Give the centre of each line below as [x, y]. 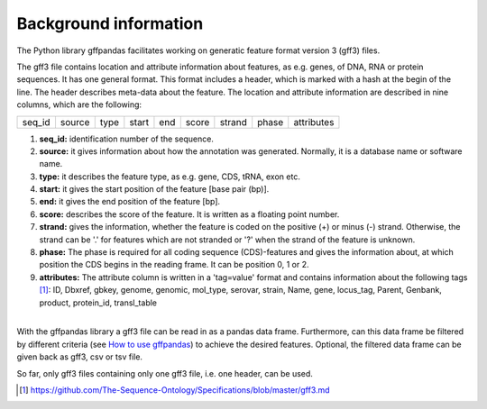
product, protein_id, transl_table [98, 303]
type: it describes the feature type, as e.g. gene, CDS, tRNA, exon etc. [170, 177]
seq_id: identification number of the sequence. [126, 139]
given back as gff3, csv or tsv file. [80, 357]
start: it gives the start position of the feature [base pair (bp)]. [154, 189]
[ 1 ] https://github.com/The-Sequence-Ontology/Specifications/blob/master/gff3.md [175, 390]
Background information [110, 23]
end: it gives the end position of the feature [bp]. [130, 202]
